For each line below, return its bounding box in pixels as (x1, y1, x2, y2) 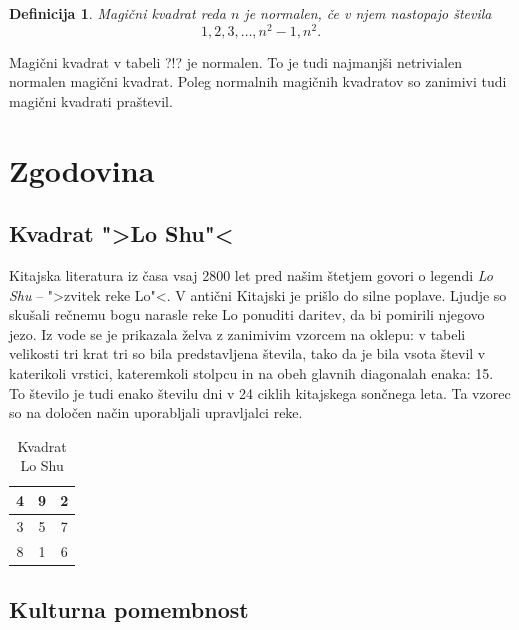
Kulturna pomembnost (9, 594, 249, 625)
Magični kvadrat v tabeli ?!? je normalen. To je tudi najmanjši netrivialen (9, 51, 462, 72)
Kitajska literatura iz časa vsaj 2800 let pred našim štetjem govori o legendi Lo (9, 265, 493, 286)
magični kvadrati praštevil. (9, 90, 173, 111)
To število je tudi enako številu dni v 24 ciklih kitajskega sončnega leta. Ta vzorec (9, 382, 511, 403)
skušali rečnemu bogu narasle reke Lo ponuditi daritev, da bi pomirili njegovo (9, 304, 485, 325)
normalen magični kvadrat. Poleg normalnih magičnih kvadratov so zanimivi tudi (9, 71, 507, 92)
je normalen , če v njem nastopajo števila (244, 3, 492, 23)
